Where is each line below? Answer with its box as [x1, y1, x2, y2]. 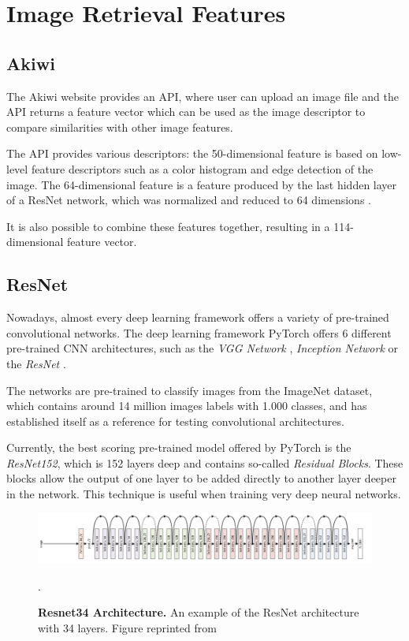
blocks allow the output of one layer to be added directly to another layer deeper [6, 470, 396, 486]
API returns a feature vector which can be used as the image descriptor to [6, 103, 366, 120]
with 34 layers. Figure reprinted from [38, 619, 217, 635]
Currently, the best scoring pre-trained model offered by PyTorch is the [6, 439, 351, 456]
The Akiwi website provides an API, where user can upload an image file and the [6, 88, 399, 104]
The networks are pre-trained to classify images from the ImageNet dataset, [6, 382, 373, 398]
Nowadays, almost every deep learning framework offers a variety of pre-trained [6, 309, 389, 326]
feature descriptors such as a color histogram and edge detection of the [31, 160, 374, 177]
